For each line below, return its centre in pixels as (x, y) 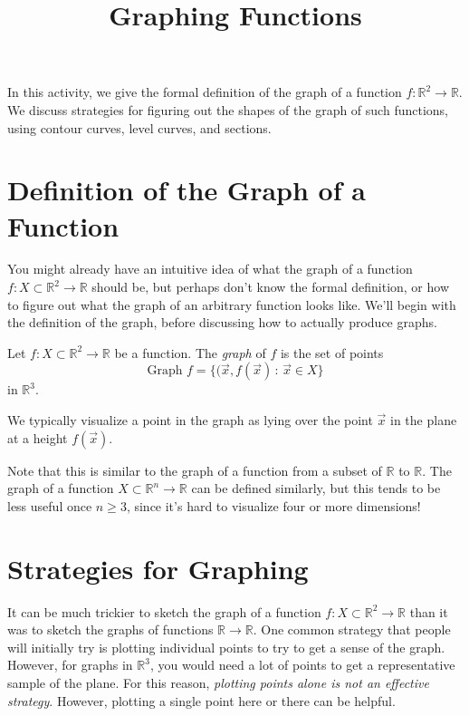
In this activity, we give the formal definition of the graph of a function (205, 92)
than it (429, 611)
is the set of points (332, 352)
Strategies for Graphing (158, 568)
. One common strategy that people (352, 629)
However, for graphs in (70, 665)
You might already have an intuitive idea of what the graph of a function (210, 269)
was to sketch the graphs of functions (110, 629)
